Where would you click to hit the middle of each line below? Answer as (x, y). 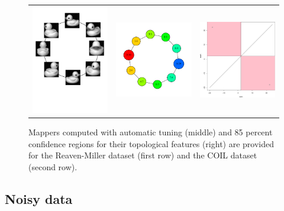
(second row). (53, 166)
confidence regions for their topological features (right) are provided (151, 143)
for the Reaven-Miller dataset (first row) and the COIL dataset (143, 155)
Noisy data (39, 198)
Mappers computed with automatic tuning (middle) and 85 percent (151, 132)
